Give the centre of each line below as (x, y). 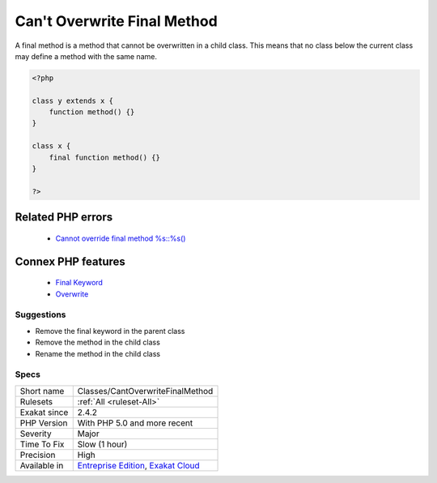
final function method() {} (105, 157)
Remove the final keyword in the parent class (110, 331)
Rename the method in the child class (98, 353)
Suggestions (40, 314)
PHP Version (44, 423)
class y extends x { (72, 100)
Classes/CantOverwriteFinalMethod (145, 391)
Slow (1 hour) (102, 444)
